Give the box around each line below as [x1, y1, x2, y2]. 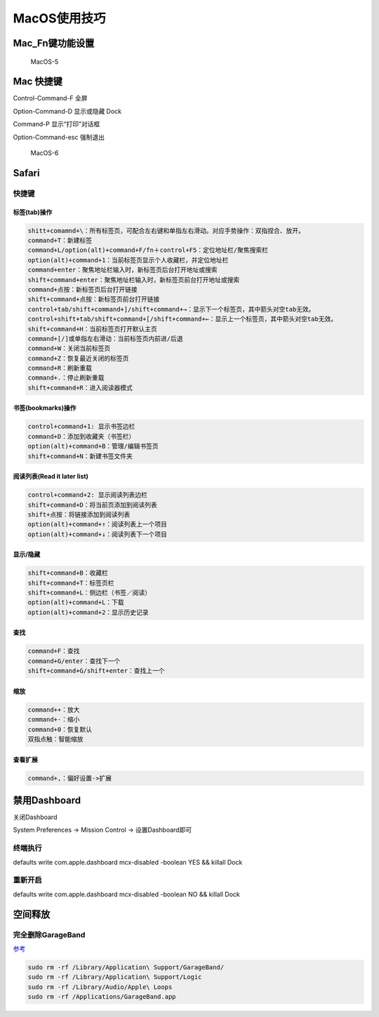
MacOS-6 [30, 149, 59, 157]
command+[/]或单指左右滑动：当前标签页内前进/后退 [27, 334, 183, 343]
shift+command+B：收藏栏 [27, 569, 109, 577]
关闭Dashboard [13, 813, 58, 821]
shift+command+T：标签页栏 [27, 579, 115, 587]
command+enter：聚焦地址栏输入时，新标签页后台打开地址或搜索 [27, 266, 218, 274]
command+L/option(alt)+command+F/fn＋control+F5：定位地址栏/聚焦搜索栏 [27, 246, 268, 254]
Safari [13, 167, 40, 179]
